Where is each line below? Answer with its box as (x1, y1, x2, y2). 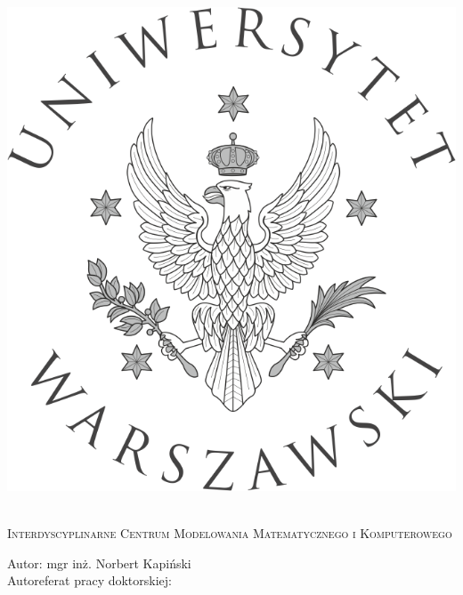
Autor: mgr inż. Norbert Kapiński (7, 553, 191, 572)
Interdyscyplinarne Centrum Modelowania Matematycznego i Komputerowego (7, 524, 452, 543)
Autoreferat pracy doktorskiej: (7, 571, 172, 590)
